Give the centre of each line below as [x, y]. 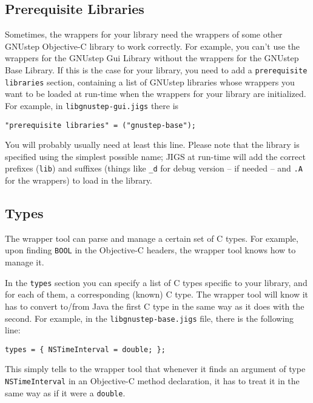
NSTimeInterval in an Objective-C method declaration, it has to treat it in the [152, 381]
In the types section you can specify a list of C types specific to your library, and [156, 282]
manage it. [25, 262]
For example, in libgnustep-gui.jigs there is [92, 105]
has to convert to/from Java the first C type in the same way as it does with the [155, 306]
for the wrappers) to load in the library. [79, 180]
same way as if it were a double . [65, 392]
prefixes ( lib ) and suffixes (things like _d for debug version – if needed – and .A [154, 168]
